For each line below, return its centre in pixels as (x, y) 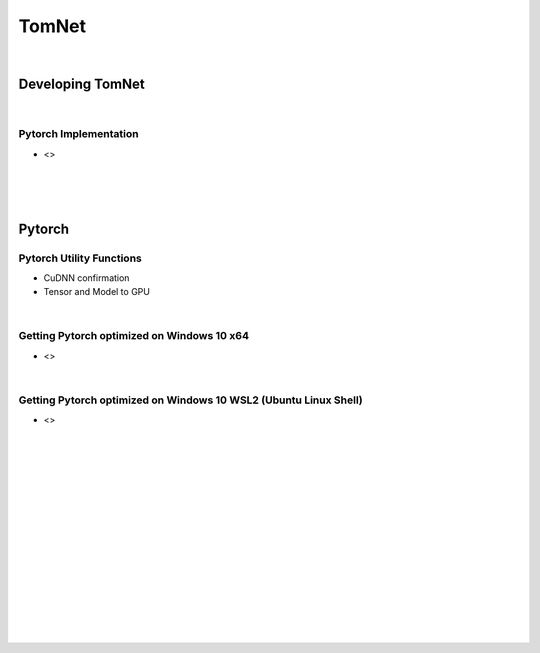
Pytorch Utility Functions (80, 258)
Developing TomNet (81, 84)
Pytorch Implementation (78, 134)
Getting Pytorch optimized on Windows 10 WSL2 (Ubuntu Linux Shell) (191, 400)
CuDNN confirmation (86, 277)
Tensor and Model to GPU (96, 292)
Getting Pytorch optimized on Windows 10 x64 (134, 336)
